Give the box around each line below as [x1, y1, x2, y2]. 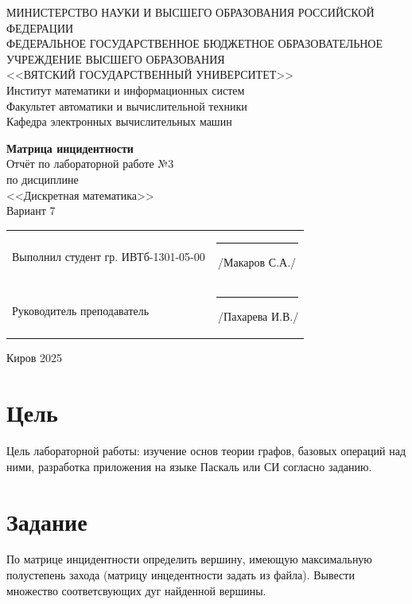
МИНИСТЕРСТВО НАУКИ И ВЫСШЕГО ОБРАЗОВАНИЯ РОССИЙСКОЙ [6, 4, 375, 20]
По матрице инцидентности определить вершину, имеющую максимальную [6, 551, 372, 567]
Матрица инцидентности [6, 139, 134, 156]
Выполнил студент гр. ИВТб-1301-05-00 [12, 247, 205, 264]
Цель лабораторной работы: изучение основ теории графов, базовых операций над [6, 442, 406, 459]
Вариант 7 [6, 202, 56, 219]
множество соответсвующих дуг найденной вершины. [6, 582, 266, 598]
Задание [6, 505, 87, 537]
